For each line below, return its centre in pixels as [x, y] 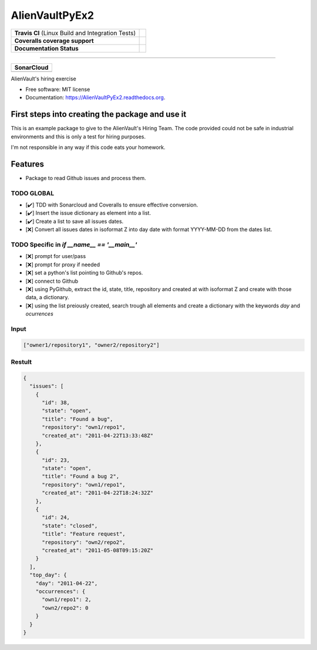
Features [27, 164]
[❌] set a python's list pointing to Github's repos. [84, 273]
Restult [21, 362]
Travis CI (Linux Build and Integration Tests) [75, 33]
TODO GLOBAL [33, 193]
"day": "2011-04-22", [67, 583]
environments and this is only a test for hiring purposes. [78, 136]
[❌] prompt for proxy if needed [63, 265]
